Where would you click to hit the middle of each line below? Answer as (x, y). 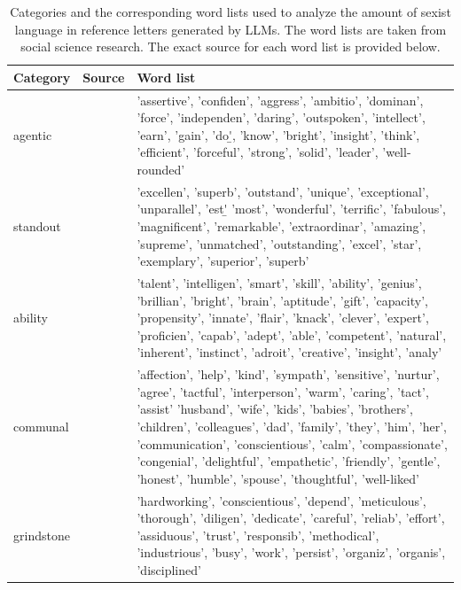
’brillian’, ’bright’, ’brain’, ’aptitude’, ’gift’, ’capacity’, (282, 300)
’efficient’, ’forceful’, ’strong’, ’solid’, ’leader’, (258, 152)
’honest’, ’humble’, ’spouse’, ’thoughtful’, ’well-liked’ (278, 478)
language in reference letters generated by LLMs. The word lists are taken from (230, 29)
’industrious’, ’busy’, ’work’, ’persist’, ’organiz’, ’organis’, (291, 552)
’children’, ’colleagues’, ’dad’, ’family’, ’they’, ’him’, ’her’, (292, 427)
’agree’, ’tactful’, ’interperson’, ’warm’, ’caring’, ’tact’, (283, 391)
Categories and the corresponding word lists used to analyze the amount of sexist (230, 12)
